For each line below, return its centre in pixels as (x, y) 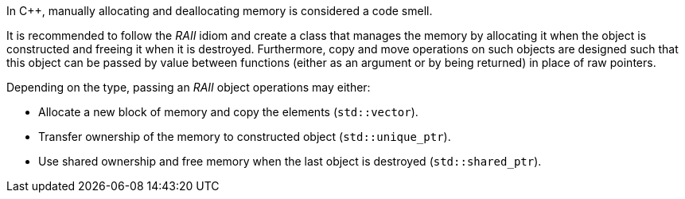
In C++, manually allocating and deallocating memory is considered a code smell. (220, 11)
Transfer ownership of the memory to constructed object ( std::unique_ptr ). (245, 137)
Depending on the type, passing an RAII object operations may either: (189, 87)
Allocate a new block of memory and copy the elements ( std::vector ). (228, 112)
